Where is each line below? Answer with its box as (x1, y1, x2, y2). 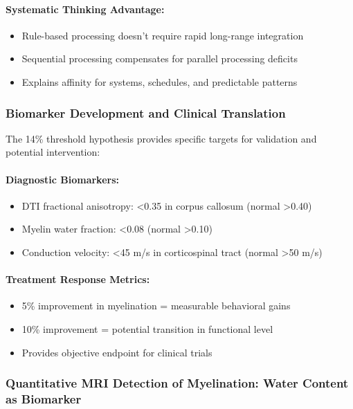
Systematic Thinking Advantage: (6, 1, 165, 16)
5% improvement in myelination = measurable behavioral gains (21, 298, 291, 313)
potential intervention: (6, 145, 100, 159)
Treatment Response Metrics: (6, 272, 150, 287)
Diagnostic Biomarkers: (6, 172, 120, 186)
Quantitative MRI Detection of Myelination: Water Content (6, 374, 349, 392)
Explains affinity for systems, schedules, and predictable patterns (21, 74, 298, 89)
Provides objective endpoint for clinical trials (21, 345, 212, 359)
